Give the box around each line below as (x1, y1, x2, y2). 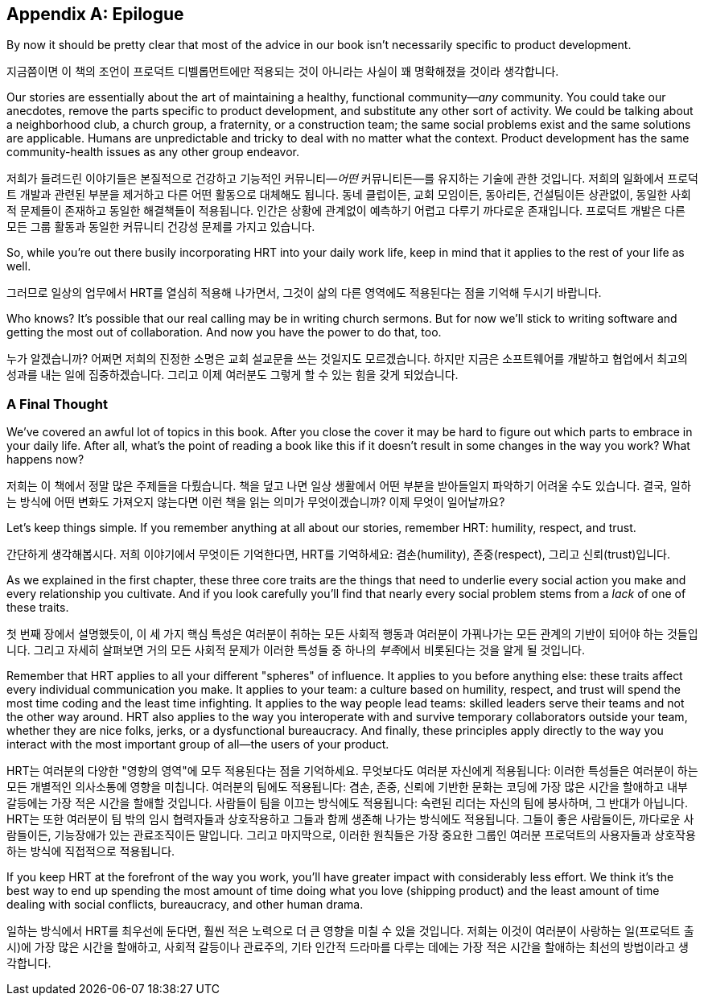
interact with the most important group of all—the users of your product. (6, 737, 389, 752)
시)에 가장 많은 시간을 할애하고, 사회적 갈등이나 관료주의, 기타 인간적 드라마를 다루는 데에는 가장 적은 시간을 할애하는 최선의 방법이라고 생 (6, 940, 689, 955)
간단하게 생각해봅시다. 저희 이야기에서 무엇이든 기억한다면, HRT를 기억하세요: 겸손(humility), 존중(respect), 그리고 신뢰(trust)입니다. (6, 547, 671, 562)
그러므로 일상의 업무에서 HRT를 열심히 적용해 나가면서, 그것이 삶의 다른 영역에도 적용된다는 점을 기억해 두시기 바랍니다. (6, 286, 602, 300)
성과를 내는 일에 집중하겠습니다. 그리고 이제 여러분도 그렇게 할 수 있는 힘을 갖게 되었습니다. (6, 368, 459, 382)
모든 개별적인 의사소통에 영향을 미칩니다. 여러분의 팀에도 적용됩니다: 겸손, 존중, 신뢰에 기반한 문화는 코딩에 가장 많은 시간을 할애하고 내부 (6, 780, 688, 794)
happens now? (6, 452, 84, 467)
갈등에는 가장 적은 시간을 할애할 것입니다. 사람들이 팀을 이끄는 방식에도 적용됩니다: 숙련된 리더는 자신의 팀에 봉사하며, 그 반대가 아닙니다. (6, 796, 688, 810)
